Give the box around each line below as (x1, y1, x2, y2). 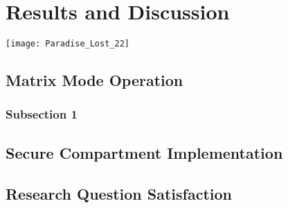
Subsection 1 (6, 105, 78, 123)
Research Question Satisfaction (6, 182, 232, 204)
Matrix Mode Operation (6, 69, 183, 91)
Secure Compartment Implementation (6, 141, 283, 163)
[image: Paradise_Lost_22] (6, 39, 129, 49)
